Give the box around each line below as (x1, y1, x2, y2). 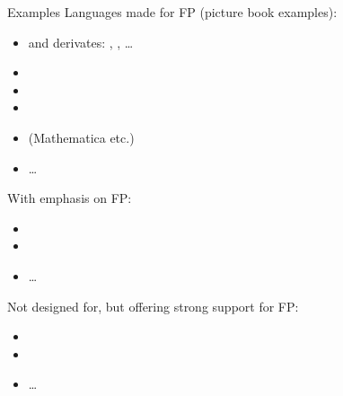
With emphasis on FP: (7, 189, 132, 207)
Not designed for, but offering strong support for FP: (7, 296, 299, 315)
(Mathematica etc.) (28, 128, 135, 146)
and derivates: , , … (28, 32, 134, 51)
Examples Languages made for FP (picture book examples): (7, 3, 338, 21)
